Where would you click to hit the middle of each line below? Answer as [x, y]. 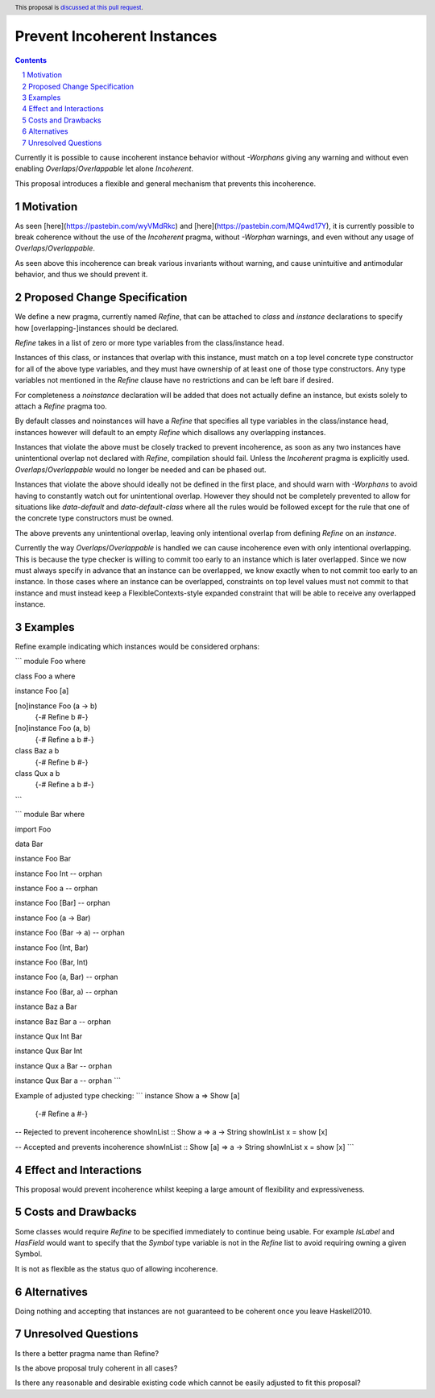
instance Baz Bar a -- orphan [63, 1021]
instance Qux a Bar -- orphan [64, 1066]
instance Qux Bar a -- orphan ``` [68, 1081]
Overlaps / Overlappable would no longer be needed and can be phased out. [141, 469]
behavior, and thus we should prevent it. [81, 275]
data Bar [29, 844]
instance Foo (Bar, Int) [52, 962]
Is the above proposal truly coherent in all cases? [96, 1368]
